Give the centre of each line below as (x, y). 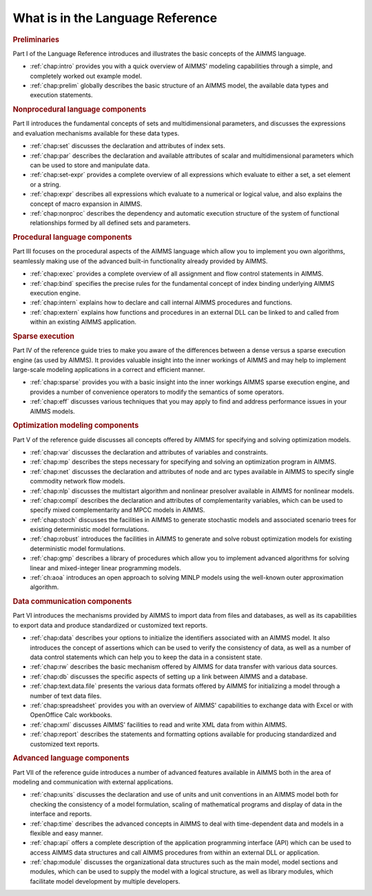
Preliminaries (36, 39)
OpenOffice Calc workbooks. (71, 715)
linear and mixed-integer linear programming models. (106, 567)
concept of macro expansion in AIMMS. (86, 204)
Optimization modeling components (76, 426)
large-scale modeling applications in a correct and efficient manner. (109, 369)
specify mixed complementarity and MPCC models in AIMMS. (117, 510)
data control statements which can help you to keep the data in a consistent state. (146, 657)
